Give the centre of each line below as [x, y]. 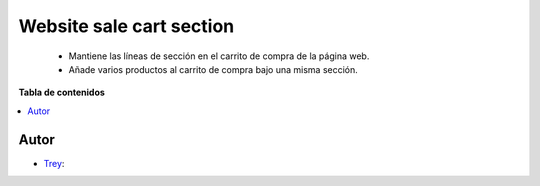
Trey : [54, 163]
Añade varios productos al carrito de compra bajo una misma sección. [213, 69]
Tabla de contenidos [61, 92]
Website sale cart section [126, 26]
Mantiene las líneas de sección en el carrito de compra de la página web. [219, 56]
